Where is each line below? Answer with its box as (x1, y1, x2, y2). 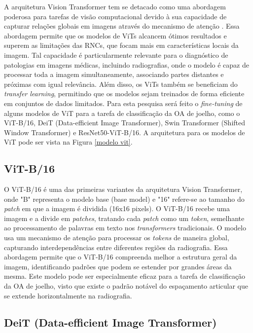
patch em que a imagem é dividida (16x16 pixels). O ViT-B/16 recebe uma (4, 203, 230, 214)
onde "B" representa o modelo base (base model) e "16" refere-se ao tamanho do (4, 193, 245, 204)
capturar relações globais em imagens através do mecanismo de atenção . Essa (4, 21, 240, 31)
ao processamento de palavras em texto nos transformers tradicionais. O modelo (4, 222, 246, 233)
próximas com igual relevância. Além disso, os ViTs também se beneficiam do (4, 78, 238, 89)
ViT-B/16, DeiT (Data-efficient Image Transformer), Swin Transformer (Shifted (4, 117, 246, 128)
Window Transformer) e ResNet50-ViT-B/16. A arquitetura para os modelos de (4, 127, 245, 137)
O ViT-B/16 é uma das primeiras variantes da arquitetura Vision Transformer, (4, 184, 243, 194)
